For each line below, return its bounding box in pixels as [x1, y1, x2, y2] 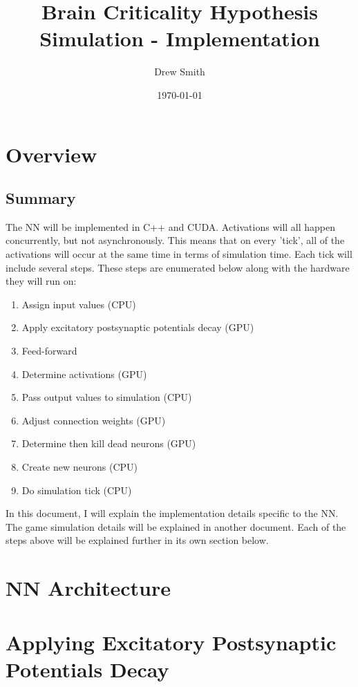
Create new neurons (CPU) [21, 460, 138, 474]
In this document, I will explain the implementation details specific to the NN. [6, 506, 339, 520]
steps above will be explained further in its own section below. [6, 533, 269, 547]
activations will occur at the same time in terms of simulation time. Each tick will [6, 247, 352, 261]
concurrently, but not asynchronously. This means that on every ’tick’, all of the [6, 233, 345, 247]
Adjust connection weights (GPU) [21, 413, 166, 427]
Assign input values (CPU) [21, 297, 136, 311]
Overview [6, 140, 97, 168]
